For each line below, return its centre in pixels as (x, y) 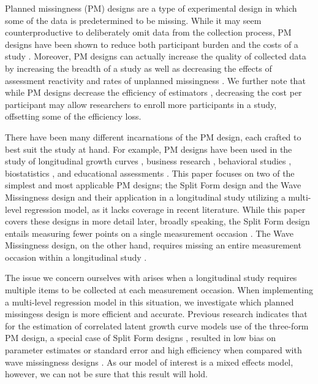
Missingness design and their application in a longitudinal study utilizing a (145, 197)
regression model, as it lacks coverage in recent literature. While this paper (165, 209)
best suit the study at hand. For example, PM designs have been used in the (149, 149)
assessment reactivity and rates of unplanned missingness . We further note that (155, 80)
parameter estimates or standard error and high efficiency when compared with (153, 350)
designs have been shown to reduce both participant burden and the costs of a (152, 44)
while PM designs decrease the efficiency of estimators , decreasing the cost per (153, 92)
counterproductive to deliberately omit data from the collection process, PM (148, 32)
